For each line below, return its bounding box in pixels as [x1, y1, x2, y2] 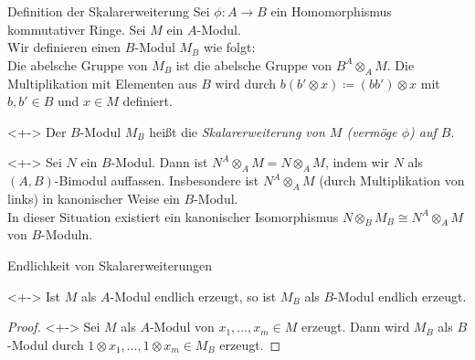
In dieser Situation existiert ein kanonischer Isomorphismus [7, 206, 339, 226]
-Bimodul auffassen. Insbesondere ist [54, 171, 259, 190]
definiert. [122, 91, 173, 111]
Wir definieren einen [7, 37, 121, 57]
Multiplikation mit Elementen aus [7, 73, 197, 92]
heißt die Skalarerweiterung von [149, 122, 325, 141]
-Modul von [149, 317, 215, 336]
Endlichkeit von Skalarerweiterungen [7, 255, 212, 274]
